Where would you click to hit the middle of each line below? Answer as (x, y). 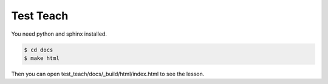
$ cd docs (39, 50)
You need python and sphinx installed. (59, 34)
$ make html (42, 58)
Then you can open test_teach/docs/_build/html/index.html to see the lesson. (108, 74)
